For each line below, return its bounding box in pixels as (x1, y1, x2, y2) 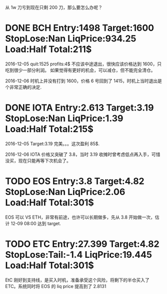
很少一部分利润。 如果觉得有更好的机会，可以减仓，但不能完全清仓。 (13, 67, 155, 73)
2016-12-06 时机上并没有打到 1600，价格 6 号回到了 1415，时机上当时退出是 (5, 77, 162, 84)
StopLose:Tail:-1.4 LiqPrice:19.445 (5, 249, 152, 260)
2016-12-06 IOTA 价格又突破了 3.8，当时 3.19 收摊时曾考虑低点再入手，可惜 (5, 151, 160, 157)
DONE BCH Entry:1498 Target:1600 (5, 22, 154, 34)
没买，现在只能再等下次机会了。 (5, 157, 71, 163)
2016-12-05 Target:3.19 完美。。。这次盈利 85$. (5, 140, 100, 147)
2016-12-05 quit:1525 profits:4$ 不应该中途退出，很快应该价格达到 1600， (5, 61, 157, 67)
